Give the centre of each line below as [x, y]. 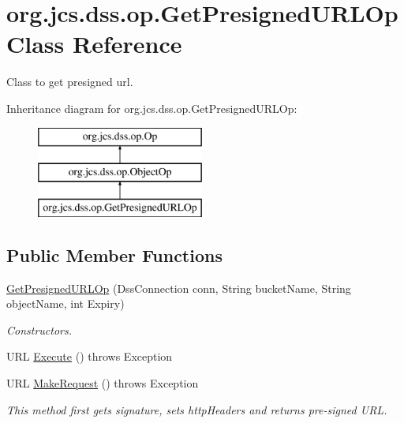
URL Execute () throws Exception [90, 356]
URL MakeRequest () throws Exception [103, 383]
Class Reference [94, 44]
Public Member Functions [114, 255]
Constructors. [39, 329]
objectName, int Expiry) [65, 303]
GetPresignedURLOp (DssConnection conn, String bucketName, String [179, 288]
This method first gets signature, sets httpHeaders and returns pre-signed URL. [197, 409]
